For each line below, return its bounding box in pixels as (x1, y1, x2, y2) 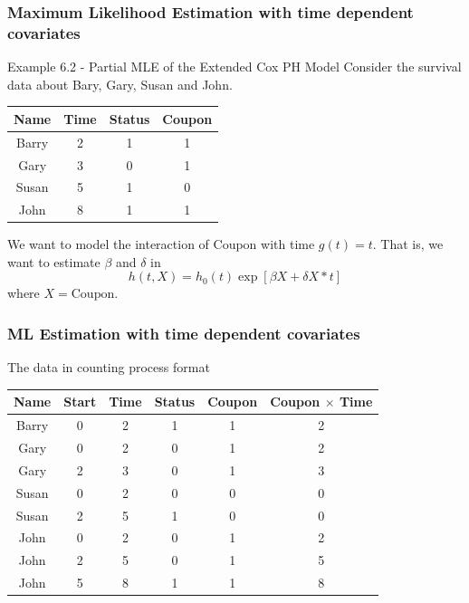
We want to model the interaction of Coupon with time (7, 234, 315, 254)
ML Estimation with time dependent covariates (7, 322, 360, 344)
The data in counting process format (7, 358, 210, 377)
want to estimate (7, 252, 100, 271)
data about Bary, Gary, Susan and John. (7, 74, 233, 93)
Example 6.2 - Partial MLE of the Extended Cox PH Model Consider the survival (7, 57, 462, 76)
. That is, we (372, 234, 444, 254)
